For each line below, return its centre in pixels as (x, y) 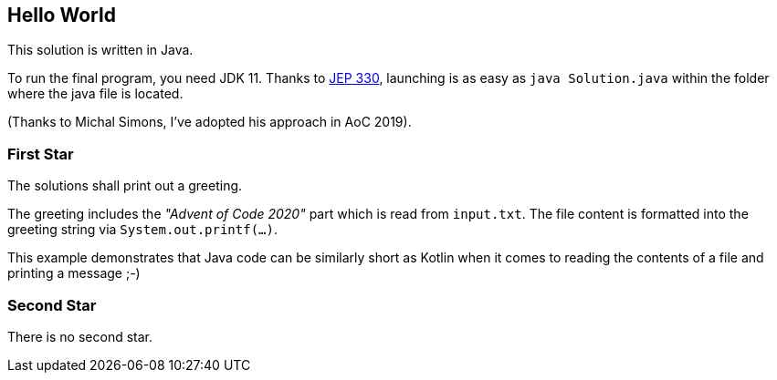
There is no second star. (80, 336)
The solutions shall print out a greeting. (125, 186)
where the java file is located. (95, 94)
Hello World (62, 15)
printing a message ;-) (74, 273)
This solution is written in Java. (100, 50)
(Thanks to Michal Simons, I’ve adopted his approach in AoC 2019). (210, 122)
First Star (41, 154)
